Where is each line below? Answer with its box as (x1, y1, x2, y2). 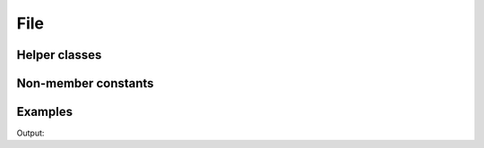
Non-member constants (16, 76, 154, 91)
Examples (16, 104, 73, 119)
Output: (16, 127, 45, 138)
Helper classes (16, 47, 102, 62)
